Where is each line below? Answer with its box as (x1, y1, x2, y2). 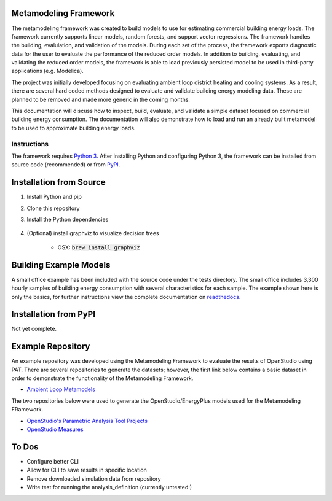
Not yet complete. (11, 325, 57, 333)
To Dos (11, 441, 39, 452)
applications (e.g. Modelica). (11, 68, 84, 75)
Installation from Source (11, 177, 106, 187)
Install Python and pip (26, 193, 82, 201)
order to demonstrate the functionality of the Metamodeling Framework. (11, 375, 194, 382)
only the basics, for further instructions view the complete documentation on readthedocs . (11, 293, 241, 300)
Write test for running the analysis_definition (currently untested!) (26, 484, 192, 491)
